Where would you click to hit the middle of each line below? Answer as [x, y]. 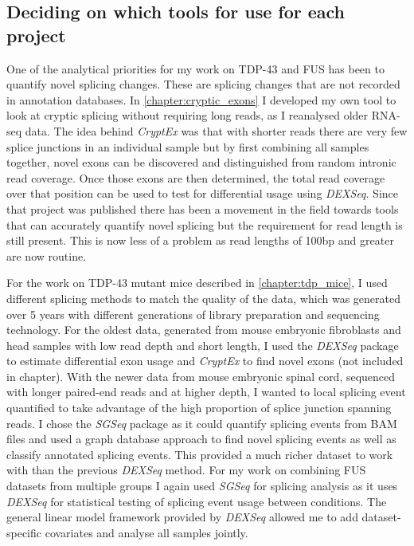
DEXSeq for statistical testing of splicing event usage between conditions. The [197, 501]
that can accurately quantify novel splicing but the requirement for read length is [205, 224]
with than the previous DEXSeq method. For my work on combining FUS [186, 470]
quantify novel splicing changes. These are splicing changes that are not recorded [203, 84]
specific [24, 532]
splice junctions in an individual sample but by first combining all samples [188, 146]
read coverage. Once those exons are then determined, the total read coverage [196, 177]
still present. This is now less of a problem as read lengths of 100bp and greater [200, 240]
